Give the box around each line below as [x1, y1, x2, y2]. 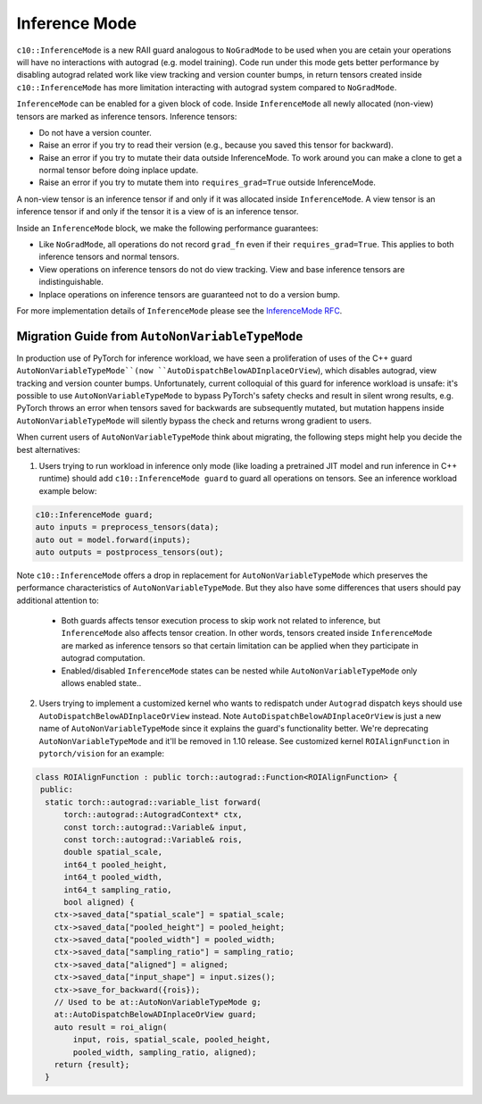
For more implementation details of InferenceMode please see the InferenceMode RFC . [16, 305, 343, 316]
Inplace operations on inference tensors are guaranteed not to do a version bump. [38, 289, 341, 299]
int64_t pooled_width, [63, 872, 163, 882]
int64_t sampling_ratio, [63, 884, 173, 895]
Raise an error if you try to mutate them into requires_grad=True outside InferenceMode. [38, 177, 377, 188]
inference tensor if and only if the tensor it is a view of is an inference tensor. [16, 206, 299, 217]
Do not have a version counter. [38, 127, 152, 138]
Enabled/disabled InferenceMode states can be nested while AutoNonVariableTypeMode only [61, 665, 418, 676]
